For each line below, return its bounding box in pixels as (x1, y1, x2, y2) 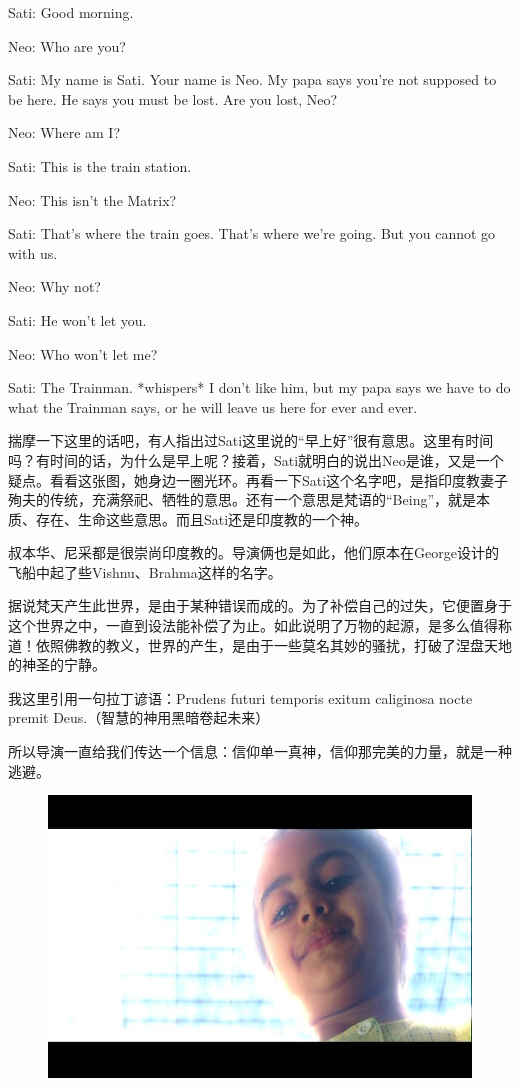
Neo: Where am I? (8, 122, 121, 143)
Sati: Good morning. (8, 2, 134, 22)
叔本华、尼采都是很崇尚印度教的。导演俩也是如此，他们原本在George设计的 (8, 542, 499, 563)
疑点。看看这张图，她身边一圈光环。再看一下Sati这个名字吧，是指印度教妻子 (8, 469, 509, 490)
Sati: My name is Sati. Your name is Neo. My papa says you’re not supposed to (8, 69, 497, 90)
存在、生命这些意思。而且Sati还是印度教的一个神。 (35, 508, 369, 529)
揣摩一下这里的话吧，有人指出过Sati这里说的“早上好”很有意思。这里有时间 (8, 430, 494, 451)
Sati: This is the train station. (8, 155, 192, 176)
